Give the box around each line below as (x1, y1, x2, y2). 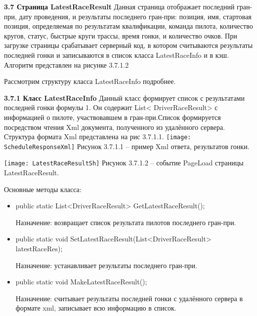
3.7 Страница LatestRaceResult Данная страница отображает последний (4, 1, 235, 11)
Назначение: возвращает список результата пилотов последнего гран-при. (15, 217, 236, 227)
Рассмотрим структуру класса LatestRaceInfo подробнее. (4, 76, 176, 86)
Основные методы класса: (4, 184, 82, 194)
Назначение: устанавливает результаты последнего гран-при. (15, 260, 197, 270)
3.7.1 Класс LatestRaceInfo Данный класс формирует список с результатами (4, 92, 245, 103)
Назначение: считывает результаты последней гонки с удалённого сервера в (15, 293, 243, 303)
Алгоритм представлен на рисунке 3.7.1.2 (4, 59, 129, 70)
